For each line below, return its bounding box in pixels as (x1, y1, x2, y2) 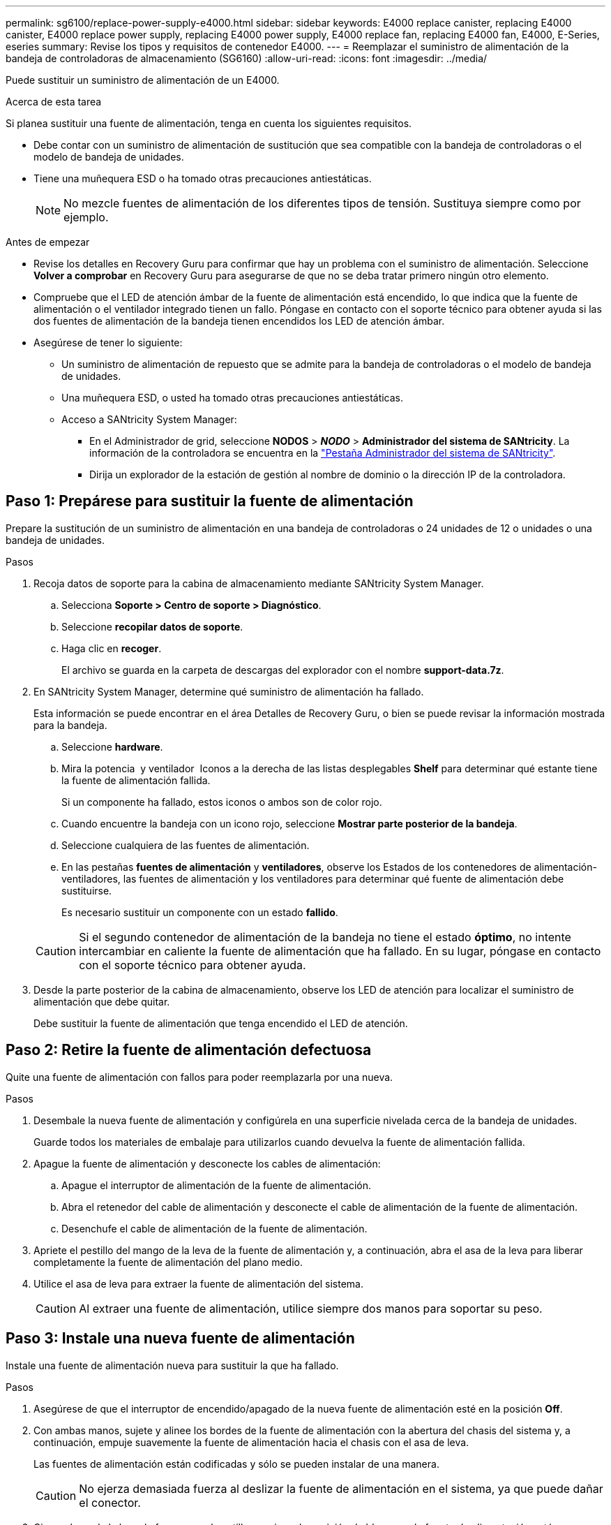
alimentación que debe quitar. (33, 995, 170, 1008)
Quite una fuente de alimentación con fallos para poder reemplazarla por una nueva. (6, 1070, 393, 1083)
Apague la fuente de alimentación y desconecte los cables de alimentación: (33, 1157, 381, 1170)
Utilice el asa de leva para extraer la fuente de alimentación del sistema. (33, 1277, 363, 1290)
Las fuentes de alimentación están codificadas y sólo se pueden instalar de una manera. (33, 1457, 439, 1470)
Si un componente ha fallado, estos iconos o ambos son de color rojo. (61, 795, 382, 808)
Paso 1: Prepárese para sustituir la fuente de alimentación (6, 492, 414, 510)
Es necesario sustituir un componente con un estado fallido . (61, 906, 338, 918)
